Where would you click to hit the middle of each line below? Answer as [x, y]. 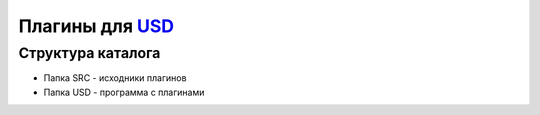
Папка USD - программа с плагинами [124, 92]
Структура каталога [89, 53]
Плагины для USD [96, 26]
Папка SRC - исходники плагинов [115, 78]
